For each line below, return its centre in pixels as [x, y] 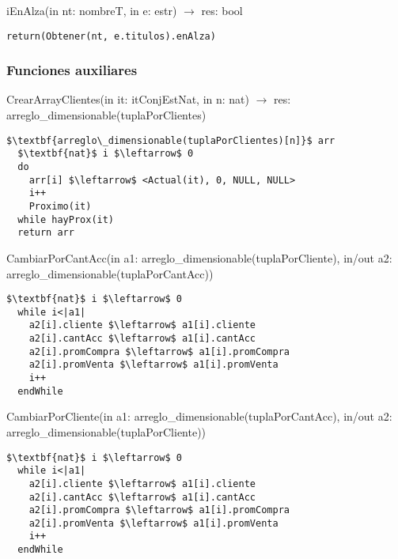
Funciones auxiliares [72, 70]
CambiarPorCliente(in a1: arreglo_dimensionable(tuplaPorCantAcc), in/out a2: [199, 416]
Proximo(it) [60, 206]
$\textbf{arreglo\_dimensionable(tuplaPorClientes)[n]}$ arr [171, 140]
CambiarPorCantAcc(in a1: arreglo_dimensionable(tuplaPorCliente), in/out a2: [199, 257]
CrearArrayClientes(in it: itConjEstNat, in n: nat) [128, 99]
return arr [46, 233]
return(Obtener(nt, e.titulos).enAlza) [111, 36]
